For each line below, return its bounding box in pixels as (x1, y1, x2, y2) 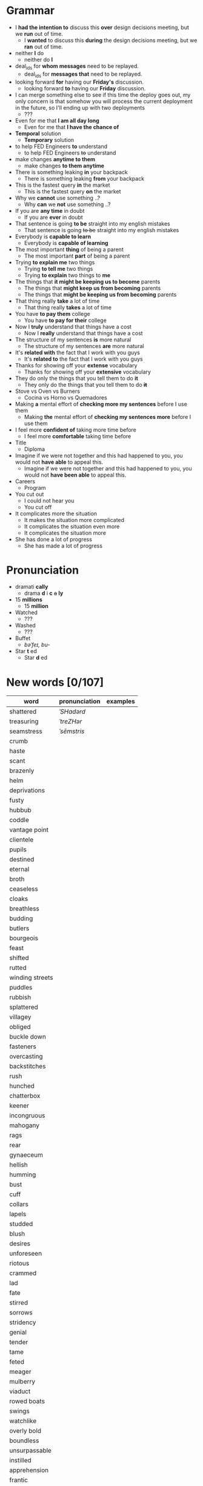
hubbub (9, 806, 32, 814)
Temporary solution (24, 136, 75, 143)
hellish (9, 1160, 28, 1169)
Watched (15, 609, 38, 616)
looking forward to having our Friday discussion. (24, 84, 146, 92)
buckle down (9, 1033, 47, 1041)
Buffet (15, 635, 31, 642)
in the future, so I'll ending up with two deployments (15, 104, 145, 111)
